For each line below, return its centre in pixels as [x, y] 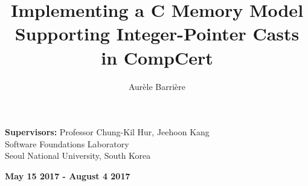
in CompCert [157, 57]
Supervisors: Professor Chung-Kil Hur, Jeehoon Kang [107, 132]
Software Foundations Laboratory [67, 143]
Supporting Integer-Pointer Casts [157, 34]
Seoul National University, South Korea [78, 156]
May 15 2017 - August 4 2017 [68, 175]
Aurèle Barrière [157, 86]
